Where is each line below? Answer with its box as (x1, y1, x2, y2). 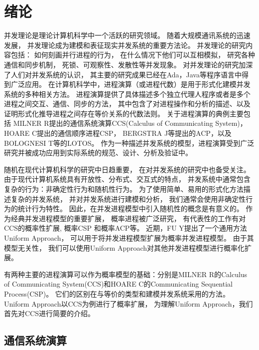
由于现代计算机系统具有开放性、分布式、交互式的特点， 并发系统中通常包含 (4, 174, 251, 184)
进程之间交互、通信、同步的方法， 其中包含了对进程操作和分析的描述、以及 (4, 98, 251, 109)
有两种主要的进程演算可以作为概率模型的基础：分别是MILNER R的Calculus (4, 269, 248, 279)
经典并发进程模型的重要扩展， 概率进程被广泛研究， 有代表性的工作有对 (10, 213, 246, 223)
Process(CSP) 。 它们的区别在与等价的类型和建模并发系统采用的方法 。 (4, 288, 230, 299)
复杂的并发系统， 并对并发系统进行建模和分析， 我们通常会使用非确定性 (10, 193, 246, 204)
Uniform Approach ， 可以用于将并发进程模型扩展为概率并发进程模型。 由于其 (4, 233, 254, 243)
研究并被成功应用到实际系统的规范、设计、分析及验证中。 (4, 147, 192, 158)
